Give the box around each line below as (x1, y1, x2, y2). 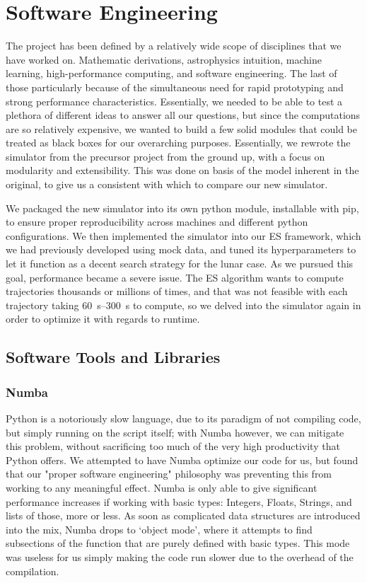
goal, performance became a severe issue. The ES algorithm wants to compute (6, 270, 344, 284)
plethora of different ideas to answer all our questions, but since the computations (6, 108, 361, 122)
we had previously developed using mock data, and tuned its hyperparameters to (6, 242, 356, 257)
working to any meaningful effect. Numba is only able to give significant (6, 480, 318, 495)
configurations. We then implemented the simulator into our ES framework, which (6, 228, 361, 243)
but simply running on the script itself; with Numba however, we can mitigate (6, 425, 344, 439)
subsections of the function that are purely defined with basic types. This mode (6, 536, 350, 550)
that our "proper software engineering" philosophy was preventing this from (6, 466, 332, 481)
